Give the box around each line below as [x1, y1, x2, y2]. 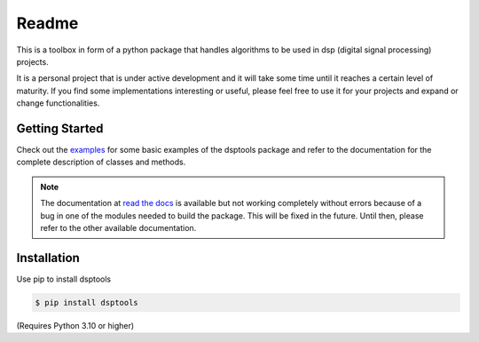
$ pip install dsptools [35, 298, 139, 307]
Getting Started [16, 121, 104, 136]
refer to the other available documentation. [40, 222, 197, 233]
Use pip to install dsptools [16, 274, 111, 284]
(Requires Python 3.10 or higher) [16, 320, 135, 330]
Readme [16, 13, 79, 33]
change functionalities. [16, 98, 100, 108]
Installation [16, 250, 80, 266]
